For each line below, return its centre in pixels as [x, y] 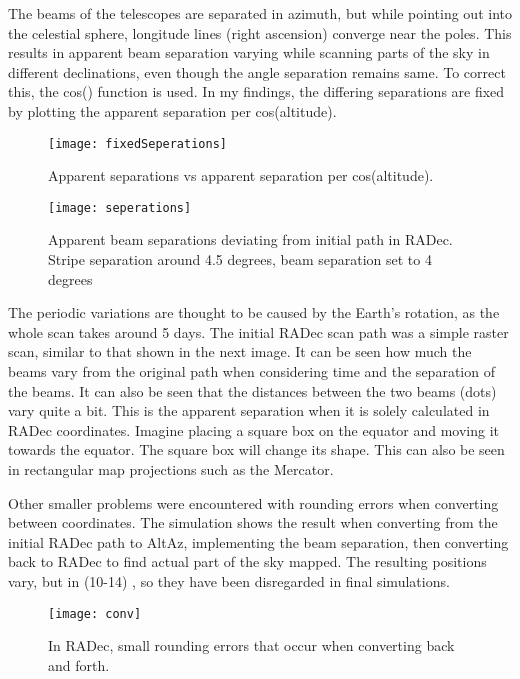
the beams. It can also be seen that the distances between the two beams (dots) [252, 390]
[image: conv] [95, 613]
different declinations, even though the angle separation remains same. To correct [257, 71]
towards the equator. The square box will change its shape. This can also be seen [256, 449]
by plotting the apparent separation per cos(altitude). [172, 110]
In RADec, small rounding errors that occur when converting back [251, 645]
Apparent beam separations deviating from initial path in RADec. [250, 239]
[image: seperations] [120, 207]
